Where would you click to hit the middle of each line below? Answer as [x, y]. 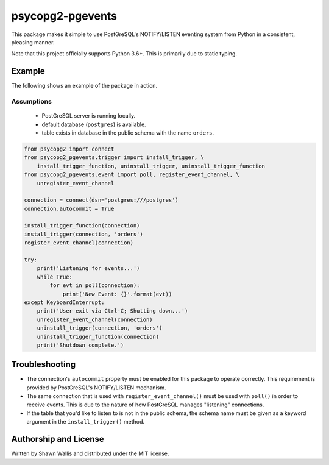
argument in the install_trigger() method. [86, 422]
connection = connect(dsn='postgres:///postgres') [101, 200]
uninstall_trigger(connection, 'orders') [100, 328]
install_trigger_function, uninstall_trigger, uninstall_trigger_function [151, 166]
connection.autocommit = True [69, 208]
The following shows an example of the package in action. [84, 86]
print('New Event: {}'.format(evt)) [117, 294]
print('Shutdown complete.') [80, 345]
